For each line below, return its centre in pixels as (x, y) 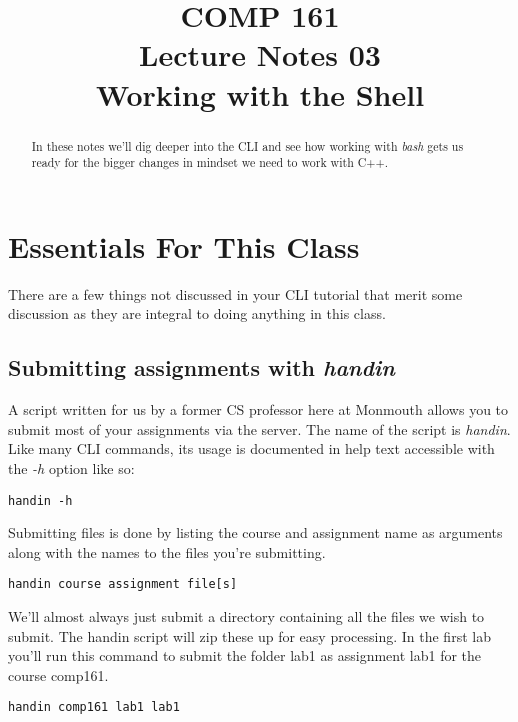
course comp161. (58, 674)
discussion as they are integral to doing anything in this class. (197, 313)
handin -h (40, 500)
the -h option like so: (71, 467)
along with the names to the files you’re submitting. (167, 551)
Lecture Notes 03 (260, 54)
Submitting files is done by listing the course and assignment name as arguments (255, 532)
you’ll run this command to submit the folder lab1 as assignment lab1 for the (245, 655)
